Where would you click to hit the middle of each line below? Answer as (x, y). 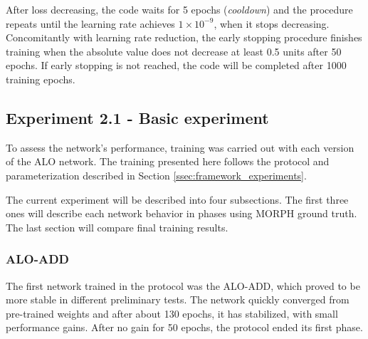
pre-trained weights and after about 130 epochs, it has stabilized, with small (172, 313)
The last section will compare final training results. (117, 227)
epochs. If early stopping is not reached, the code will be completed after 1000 (176, 65)
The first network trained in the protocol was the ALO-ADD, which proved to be (183, 285)
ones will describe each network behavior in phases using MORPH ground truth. (182, 213)
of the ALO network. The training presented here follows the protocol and (168, 161)
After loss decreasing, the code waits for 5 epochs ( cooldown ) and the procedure (179, 9)
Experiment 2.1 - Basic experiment (137, 117)
